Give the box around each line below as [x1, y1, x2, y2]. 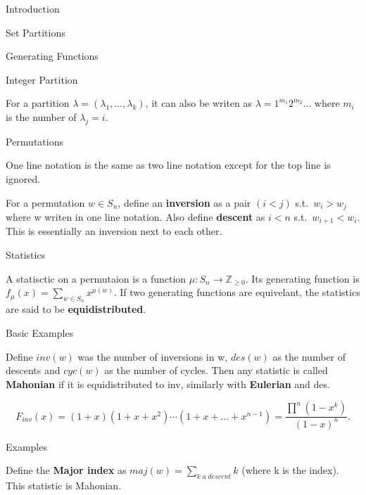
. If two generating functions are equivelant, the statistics [113, 285, 360, 300]
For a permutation [6, 195, 85, 210]
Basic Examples [6, 326, 74, 340]
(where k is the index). [241, 463, 339, 477]
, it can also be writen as [145, 96, 253, 110]
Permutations [6, 134, 63, 148]
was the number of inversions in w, [77, 349, 228, 364]
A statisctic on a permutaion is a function [6, 271, 187, 285]
